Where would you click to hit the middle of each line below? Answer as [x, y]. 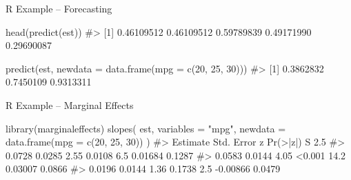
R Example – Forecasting [59, 8]
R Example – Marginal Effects [70, 104]
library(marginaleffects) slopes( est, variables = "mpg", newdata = [146, 128]
